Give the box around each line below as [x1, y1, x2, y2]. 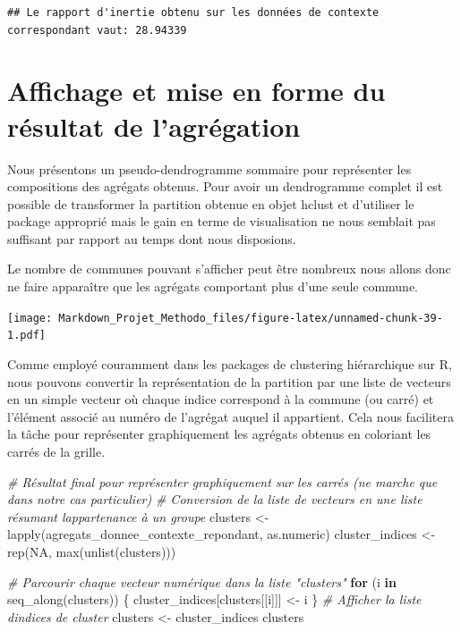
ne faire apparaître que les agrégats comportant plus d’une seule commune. [7, 277, 418, 296]
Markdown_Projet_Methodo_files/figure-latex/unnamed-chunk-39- [58, 311, 443, 324]
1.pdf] [7, 329, 46, 342]
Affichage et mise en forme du [7, 72, 386, 109]
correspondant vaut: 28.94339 [7, 23, 187, 37]
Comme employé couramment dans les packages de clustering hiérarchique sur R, [7, 354, 452, 373]
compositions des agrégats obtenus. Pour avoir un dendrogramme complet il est [7, 177, 443, 196]
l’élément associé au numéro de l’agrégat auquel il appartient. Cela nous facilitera [7, 407, 454, 425]
